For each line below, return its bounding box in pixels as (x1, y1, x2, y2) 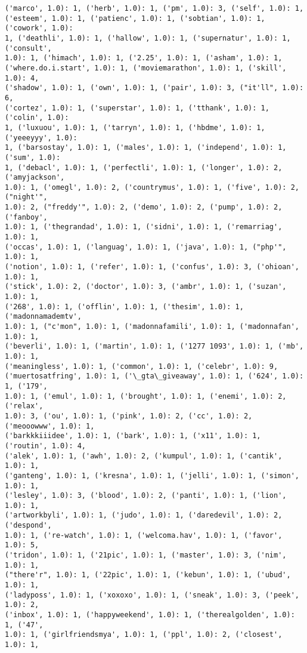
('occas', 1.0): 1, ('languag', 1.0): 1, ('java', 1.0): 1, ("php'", (5, 242, 287, 251)
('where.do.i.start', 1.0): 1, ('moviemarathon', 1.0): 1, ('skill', (5, 63, 287, 72)
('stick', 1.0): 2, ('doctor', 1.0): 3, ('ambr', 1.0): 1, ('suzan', (5, 282, 287, 291)
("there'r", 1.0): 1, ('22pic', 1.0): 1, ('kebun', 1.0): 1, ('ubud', (5, 571, 291, 580)
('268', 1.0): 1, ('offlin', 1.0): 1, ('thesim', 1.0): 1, (5, 302, 244, 311)
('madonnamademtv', (5, 312, 82, 321)
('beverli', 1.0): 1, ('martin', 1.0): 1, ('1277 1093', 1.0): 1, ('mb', (5, 342, 304, 351)
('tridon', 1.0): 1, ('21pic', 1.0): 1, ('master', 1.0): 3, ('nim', (5, 551, 287, 560)
